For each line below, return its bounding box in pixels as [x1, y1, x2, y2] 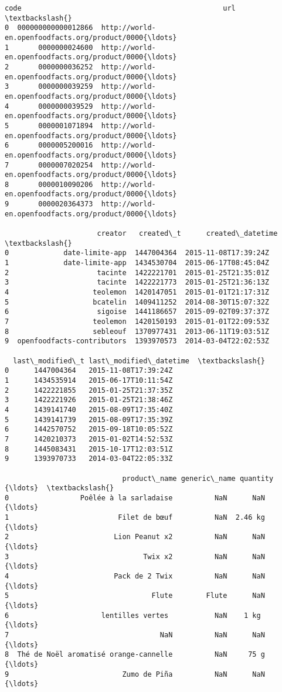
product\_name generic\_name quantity [122, 474, 274, 483]
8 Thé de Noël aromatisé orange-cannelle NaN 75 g [5, 650, 265, 659]
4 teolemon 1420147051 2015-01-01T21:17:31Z [5, 288, 270, 297]
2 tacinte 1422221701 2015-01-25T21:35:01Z [5, 268, 270, 277]
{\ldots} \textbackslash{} [5, 484, 114, 493]
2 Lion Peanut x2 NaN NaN [5, 533, 265, 541]
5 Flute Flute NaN [5, 591, 265, 600]
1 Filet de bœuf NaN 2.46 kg [5, 513, 265, 522]
